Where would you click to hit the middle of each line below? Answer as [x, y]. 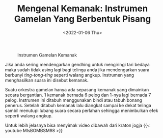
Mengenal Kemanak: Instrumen [82, 9]
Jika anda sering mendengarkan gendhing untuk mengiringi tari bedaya [77, 64]
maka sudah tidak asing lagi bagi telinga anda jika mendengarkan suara [77, 70]
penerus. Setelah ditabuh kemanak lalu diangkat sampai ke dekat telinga [78, 105]
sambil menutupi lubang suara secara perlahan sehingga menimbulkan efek [82, 110]
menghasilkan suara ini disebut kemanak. [47, 80]
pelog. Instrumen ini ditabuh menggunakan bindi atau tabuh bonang [74, 100]
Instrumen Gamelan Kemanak [47, 55]
